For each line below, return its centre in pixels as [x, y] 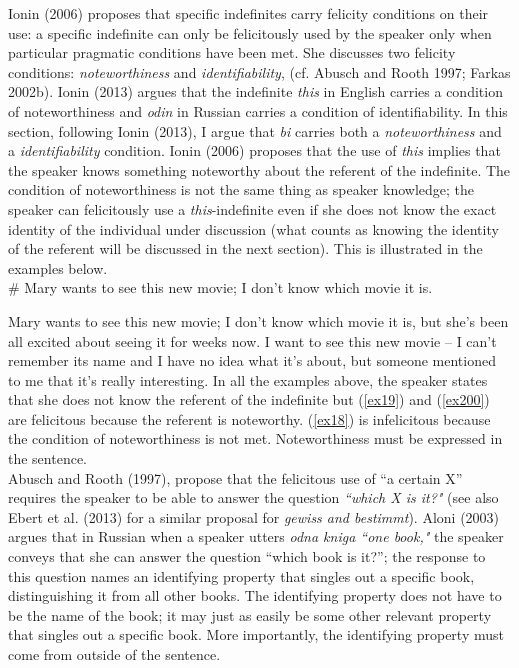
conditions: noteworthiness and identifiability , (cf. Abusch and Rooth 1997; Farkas [259, 71]
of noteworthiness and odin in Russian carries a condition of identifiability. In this [258, 110]
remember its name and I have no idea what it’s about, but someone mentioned [252, 360]
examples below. [58, 267]
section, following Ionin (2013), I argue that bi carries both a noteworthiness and [255, 130]
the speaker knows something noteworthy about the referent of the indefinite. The [259, 169]
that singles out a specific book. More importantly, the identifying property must [256, 634]
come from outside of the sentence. [114, 654]
